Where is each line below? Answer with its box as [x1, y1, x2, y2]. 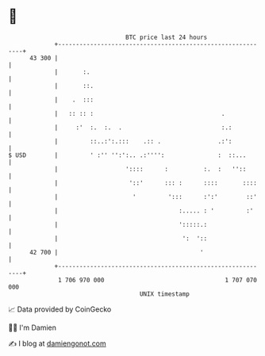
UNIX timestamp [139, 289, 190, 298]
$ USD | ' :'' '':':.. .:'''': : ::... [8, 151, 247, 159]
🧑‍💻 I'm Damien [8, 323, 57, 332]
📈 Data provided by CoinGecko [8, 304, 112, 314]
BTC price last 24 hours [125, 33, 208, 41]
